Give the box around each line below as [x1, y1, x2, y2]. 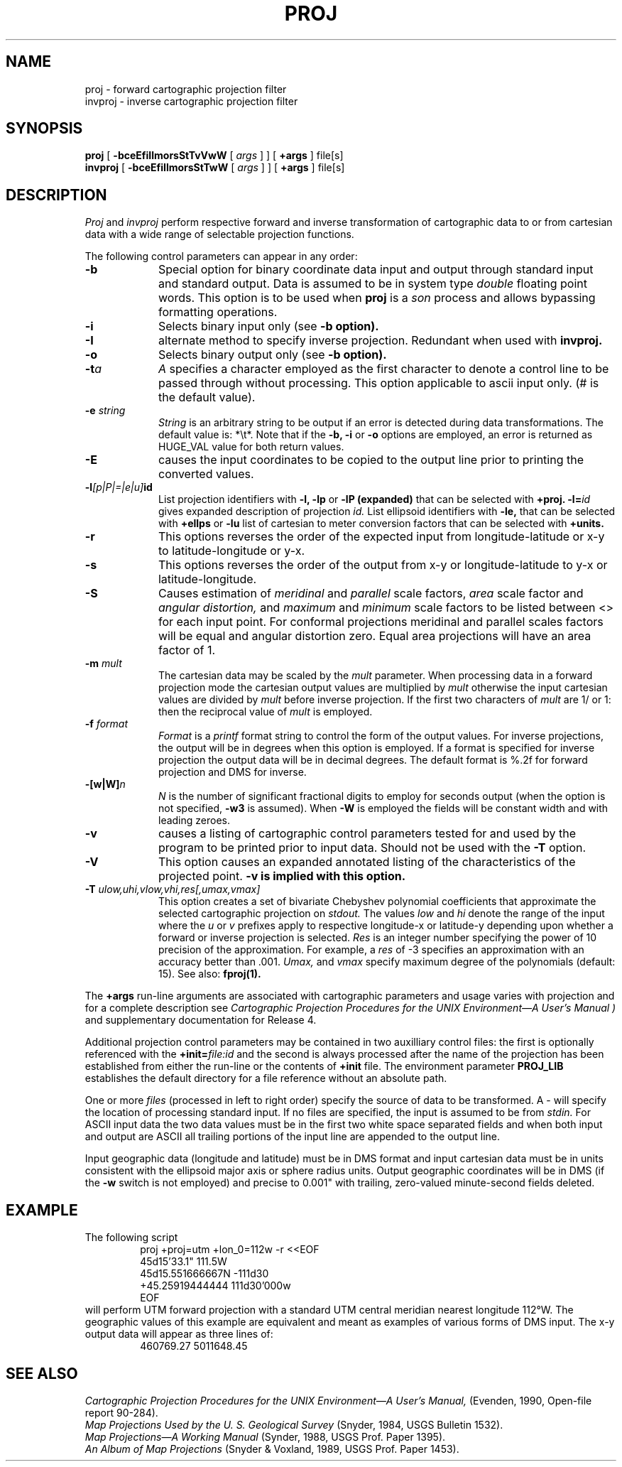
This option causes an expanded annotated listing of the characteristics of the [158, 855, 576, 870]
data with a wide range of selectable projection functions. [84, 228, 354, 241]
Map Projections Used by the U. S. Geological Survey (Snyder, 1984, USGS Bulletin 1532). [84, 1418, 503, 1431]
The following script [84, 1231, 178, 1244]
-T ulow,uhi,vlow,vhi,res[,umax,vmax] [84, 883, 261, 896]
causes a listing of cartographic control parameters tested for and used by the [158, 826, 577, 841]
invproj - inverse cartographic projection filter [84, 94, 298, 107]
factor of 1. [158, 643, 216, 658]
